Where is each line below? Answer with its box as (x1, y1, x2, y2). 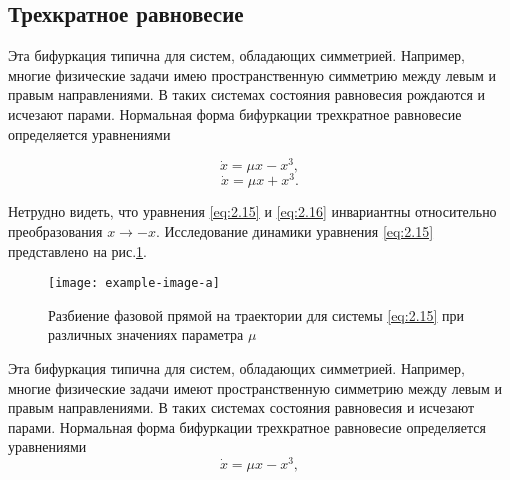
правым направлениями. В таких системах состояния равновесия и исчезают (8, 397, 475, 418)
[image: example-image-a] (48, 276, 220, 291)
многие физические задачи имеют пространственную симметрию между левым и (8, 377, 502, 398)
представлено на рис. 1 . (8, 240, 148, 261)
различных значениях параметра (48, 324, 244, 345)
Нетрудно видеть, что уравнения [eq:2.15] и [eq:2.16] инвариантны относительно (8, 201, 497, 222)
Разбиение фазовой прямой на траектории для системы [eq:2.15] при (48, 304, 465, 325)
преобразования (8, 220, 103, 241)
